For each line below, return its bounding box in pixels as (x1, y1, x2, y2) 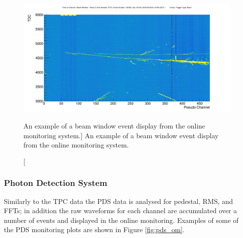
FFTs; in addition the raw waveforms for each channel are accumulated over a (4, 205, 237, 216)
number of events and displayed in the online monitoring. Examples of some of (4, 215, 239, 225)
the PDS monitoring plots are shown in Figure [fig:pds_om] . (4, 224, 185, 235)
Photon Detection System (4, 177, 107, 189)
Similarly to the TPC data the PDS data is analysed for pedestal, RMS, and (4, 196, 233, 206)
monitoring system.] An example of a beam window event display (23, 130, 219, 140)
